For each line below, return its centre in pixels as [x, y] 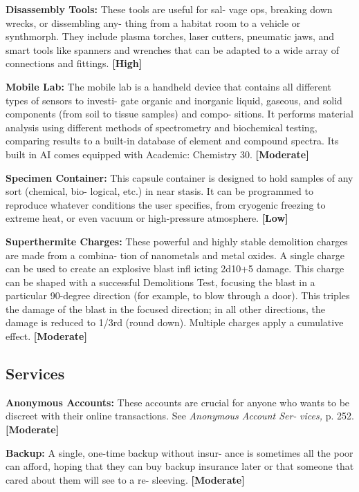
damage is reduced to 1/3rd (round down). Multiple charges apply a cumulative [175, 322]
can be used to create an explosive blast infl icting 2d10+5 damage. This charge [175, 268]
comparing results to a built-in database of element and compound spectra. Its [172, 141]
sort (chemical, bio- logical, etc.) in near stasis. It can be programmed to [159, 191]
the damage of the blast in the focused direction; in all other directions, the [165, 309]
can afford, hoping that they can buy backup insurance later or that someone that [180, 466]
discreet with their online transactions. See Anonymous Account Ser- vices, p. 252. [180, 416]
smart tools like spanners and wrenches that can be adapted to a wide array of [173, 49]
